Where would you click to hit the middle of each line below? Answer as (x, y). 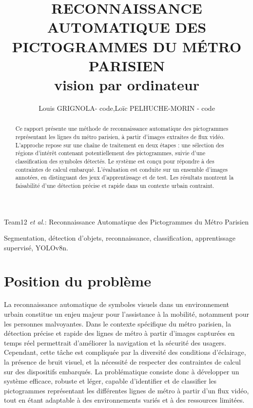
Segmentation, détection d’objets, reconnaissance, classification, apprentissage (120, 238)
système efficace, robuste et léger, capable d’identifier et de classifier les (110, 381)
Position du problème (78, 281)
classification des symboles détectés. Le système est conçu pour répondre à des (115, 161)
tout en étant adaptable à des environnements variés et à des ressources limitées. (124, 400)
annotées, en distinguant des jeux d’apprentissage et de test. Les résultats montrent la (125, 177)
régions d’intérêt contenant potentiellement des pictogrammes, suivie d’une (110, 153)
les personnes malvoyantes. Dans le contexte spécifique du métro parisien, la (117, 323)
